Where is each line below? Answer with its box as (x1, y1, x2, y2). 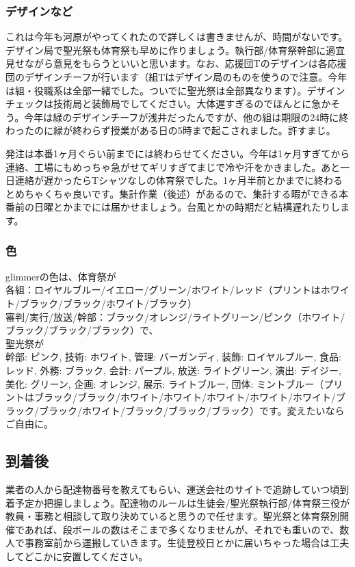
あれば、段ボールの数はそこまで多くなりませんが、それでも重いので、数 (24, 522, 350, 536)
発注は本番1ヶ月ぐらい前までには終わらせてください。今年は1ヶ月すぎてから (5, 146, 350, 160)
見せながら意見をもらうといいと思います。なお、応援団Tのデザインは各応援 (5, 56, 347, 70)
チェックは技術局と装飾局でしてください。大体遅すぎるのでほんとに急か (5, 96, 331, 111)
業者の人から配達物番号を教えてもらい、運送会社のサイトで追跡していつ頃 (5, 482, 340, 497)
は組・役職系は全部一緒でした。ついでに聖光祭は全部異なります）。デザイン (5, 83, 345, 97)
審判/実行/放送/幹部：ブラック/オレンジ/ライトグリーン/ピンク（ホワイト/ (5, 309, 345, 324)
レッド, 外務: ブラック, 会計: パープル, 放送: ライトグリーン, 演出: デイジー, (5, 362, 341, 377)
